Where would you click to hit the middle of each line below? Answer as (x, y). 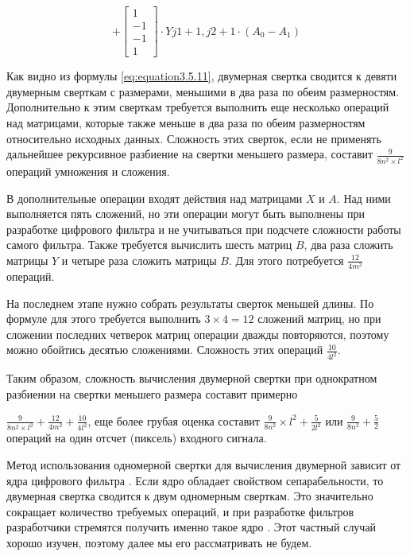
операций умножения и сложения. (88, 171)
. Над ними (364, 198)
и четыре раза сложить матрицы (139, 260)
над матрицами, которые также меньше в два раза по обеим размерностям (186, 122)
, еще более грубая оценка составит (174, 420)
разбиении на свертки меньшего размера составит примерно (152, 393)
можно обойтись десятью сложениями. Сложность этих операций (165, 350)
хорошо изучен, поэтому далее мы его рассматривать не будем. (159, 542)
